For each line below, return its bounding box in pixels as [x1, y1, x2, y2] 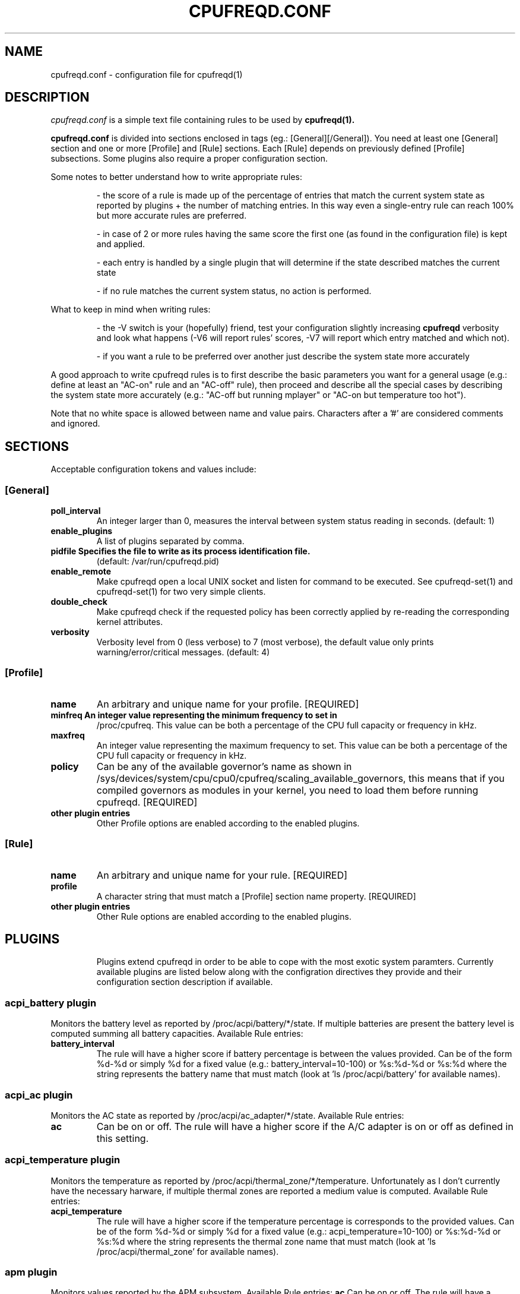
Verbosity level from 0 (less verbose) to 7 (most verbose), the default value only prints [96, 637, 434, 648]
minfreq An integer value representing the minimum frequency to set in [50, 709, 337, 720]
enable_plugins [50, 526, 113, 536]
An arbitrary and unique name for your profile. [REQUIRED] [97, 698, 359, 710]
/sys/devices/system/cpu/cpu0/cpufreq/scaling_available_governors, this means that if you [96, 772, 505, 784]
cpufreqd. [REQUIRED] [96, 796, 198, 808]
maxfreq [50, 730, 85, 740]
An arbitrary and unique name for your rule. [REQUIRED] [97, 869, 348, 881]
